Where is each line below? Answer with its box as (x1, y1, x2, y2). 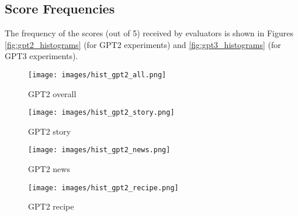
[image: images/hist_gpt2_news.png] (28, 146, 171, 155)
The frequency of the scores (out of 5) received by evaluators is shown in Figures (5, 27, 293, 39)
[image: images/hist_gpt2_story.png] (28, 108, 175, 117)
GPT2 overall (28, 87, 77, 100)
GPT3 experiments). (5, 50, 78, 62)
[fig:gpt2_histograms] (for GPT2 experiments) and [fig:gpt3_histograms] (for (5, 38, 281, 50)
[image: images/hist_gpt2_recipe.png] (28, 183, 179, 192)
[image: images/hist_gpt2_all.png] (28, 70, 167, 79)
